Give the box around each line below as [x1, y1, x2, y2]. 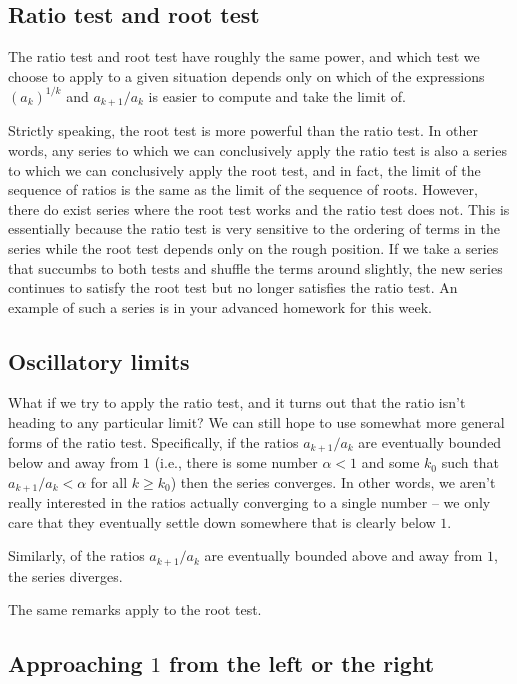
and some [361, 452, 420, 473]
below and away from [8, 452, 139, 473]
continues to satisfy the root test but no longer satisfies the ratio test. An [8, 277, 458, 298]
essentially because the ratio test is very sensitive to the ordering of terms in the [8, 218, 500, 239]
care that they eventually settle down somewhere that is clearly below [8, 511, 436, 532]
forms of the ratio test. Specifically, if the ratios [8, 431, 299, 452]
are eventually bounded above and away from [204, 545, 483, 566]
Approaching [8, 648, 143, 679]
